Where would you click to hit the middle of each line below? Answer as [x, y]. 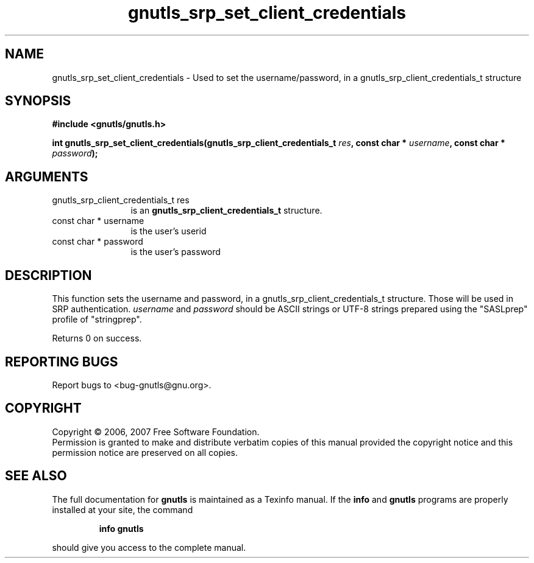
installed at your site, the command [123, 509]
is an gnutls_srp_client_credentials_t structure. [226, 211]
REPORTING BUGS [62, 362]
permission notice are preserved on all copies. [145, 452]
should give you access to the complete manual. [149, 547]
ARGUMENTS [47, 177]
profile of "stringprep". [97, 320]
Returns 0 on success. [97, 338]
